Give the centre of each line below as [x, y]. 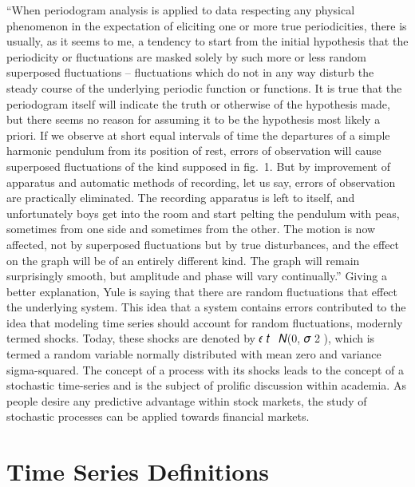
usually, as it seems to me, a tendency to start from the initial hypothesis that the [207, 41]
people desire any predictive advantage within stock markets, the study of [187, 400]
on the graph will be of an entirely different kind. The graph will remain [183, 260]
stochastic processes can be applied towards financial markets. [158, 416]
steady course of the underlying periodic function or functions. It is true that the [204, 87]
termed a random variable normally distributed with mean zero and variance [194, 354]
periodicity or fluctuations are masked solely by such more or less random [187, 56]
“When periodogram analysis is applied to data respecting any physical [181, 10]
